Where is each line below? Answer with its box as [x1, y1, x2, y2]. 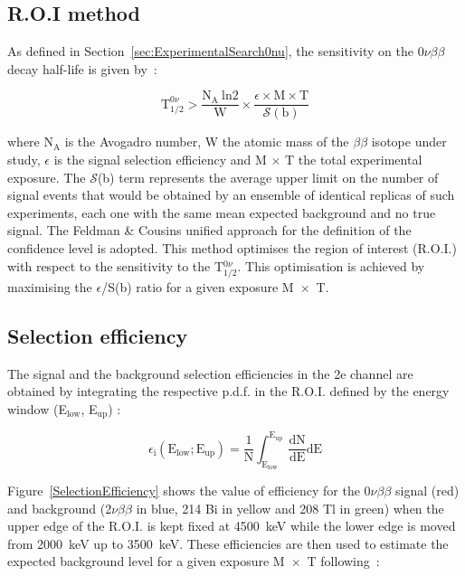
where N [7, 132, 53, 151]
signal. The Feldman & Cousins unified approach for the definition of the [7, 221, 412, 240]
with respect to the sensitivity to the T [7, 256, 224, 275]
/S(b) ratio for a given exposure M [101, 277, 294, 296]
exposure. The [7, 167, 86, 186]
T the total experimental [285, 150, 422, 169]
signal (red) [395, 480, 460, 499]
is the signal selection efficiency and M [53, 150, 267, 169]
